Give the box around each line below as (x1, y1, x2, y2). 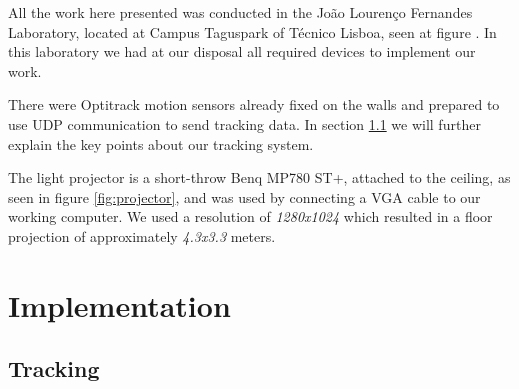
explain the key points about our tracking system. (8, 133, 314, 154)
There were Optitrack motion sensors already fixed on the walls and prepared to (8, 94, 500, 115)
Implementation (8, 284, 231, 325)
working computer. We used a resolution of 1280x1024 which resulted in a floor (8, 206, 493, 227)
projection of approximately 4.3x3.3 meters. (8, 225, 276, 246)
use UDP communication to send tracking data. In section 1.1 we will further (8, 113, 481, 134)
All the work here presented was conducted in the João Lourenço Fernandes (8, 2, 473, 22)
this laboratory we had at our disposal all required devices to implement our (8, 41, 476, 62)
